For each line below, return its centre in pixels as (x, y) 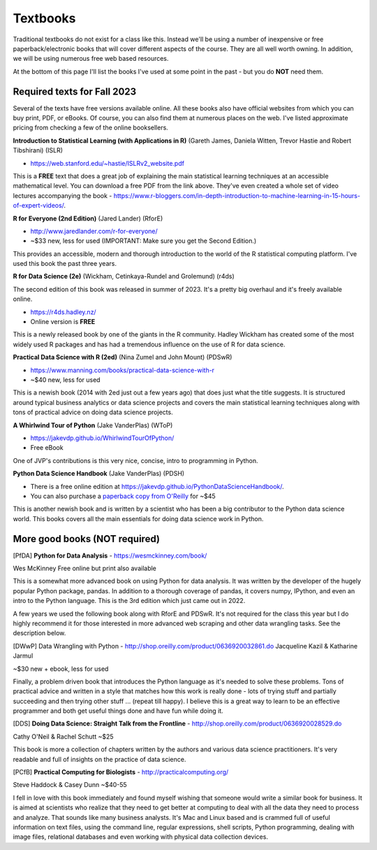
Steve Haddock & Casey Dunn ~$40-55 (70, 785)
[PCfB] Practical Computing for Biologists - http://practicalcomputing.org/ (121, 772)
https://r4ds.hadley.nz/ (64, 312)
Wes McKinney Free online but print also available (85, 568)
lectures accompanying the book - (62, 195)
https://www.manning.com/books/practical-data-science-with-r (123, 370)
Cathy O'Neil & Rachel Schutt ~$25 (64, 736)
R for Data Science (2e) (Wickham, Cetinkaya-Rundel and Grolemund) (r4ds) (124, 276)
